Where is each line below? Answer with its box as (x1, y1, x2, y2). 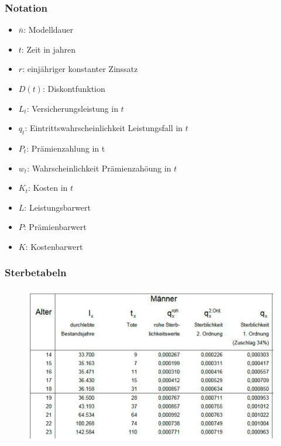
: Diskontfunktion (42, 83, 105, 94)
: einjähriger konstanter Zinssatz (22, 63, 138, 75)
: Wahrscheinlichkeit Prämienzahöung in (27, 162, 172, 174)
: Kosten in (28, 181, 68, 194)
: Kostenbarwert (25, 240, 83, 252)
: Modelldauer (23, 23, 74, 36)
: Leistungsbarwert (24, 201, 91, 213)
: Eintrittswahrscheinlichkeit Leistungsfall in (25, 122, 183, 134)
